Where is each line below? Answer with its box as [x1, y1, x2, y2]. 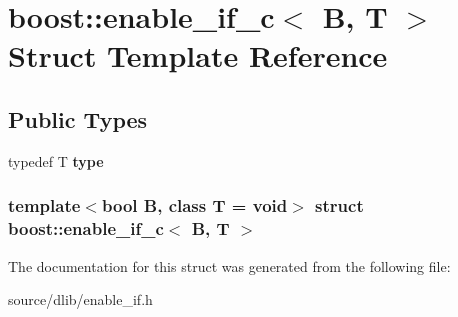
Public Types [8, 103, 148, 134]
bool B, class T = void [101, 193, 288, 218]
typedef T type [8, 150, 104, 171]
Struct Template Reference [8, 35, 388, 76]
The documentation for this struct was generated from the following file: [8, 255, 451, 276]
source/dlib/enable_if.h [8, 289, 153, 310]
